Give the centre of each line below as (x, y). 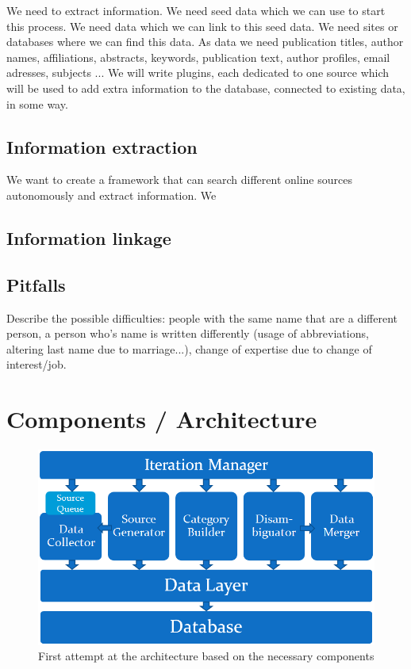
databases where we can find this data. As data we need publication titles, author (205, 42)
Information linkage (89, 237)
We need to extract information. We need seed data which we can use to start (196, 10)
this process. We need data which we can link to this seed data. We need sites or (202, 26)
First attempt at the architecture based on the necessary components (206, 656)
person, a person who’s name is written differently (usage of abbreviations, (188, 333)
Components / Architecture (162, 419)
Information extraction (102, 146)
